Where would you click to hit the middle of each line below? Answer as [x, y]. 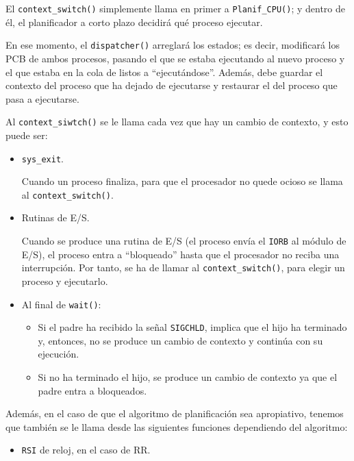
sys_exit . [42, 158]
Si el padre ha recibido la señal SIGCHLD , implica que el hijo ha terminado [192, 327]
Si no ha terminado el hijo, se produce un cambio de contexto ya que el [188, 377]
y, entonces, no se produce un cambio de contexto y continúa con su [180, 340]
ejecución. [59, 354]
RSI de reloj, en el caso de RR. [86, 450]
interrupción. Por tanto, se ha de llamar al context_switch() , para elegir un [183, 267]
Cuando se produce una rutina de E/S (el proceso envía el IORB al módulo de [184, 241]
